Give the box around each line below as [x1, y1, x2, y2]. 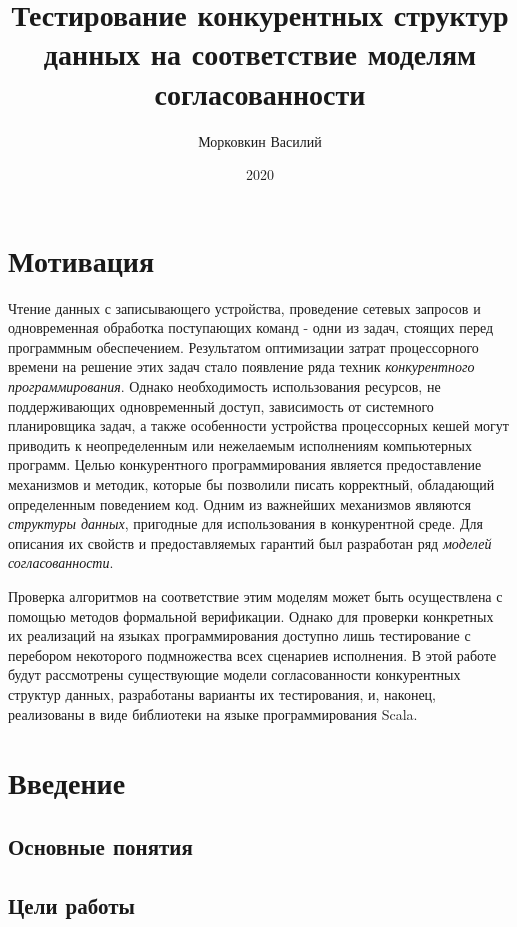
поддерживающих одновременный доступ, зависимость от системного [8, 395, 434, 416]
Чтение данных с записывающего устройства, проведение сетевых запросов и [8, 297, 481, 318]
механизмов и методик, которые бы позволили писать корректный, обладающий [8, 473, 495, 494]
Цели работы [8, 889, 135, 920]
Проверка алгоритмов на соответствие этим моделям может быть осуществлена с [8, 585, 503, 606]
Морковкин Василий [198, 130, 322, 151]
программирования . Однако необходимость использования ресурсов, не [8, 376, 441, 396]
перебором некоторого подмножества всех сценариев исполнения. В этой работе [8, 644, 497, 665]
